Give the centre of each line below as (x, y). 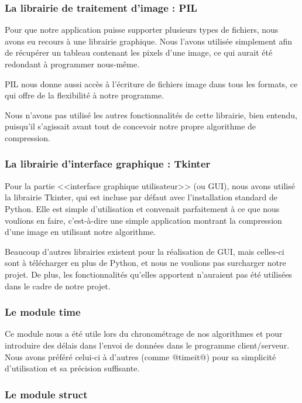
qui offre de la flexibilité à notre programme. (84, 95)
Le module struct (46, 394)
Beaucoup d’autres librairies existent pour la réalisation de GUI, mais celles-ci (145, 251)
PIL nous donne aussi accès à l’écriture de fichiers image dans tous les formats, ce (151, 83)
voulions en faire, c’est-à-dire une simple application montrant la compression (143, 220)
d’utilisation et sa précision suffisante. (72, 368)
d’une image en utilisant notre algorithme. (80, 232)
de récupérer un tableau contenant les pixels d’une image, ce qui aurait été (139, 52)
